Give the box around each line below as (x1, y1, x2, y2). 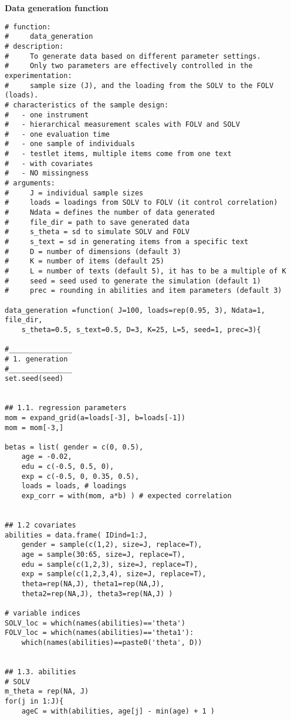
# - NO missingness (5, 169, 89, 178)
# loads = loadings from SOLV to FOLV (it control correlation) (5, 198, 278, 207)
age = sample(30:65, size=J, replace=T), (21, 550, 185, 559)
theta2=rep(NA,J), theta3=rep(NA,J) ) (21, 589, 173, 598)
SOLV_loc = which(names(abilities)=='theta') (5, 618, 185, 627)
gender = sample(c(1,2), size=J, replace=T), (21, 540, 202, 549)
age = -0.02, (21, 452, 72, 461)
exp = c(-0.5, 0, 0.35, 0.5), (21, 472, 140, 481)
